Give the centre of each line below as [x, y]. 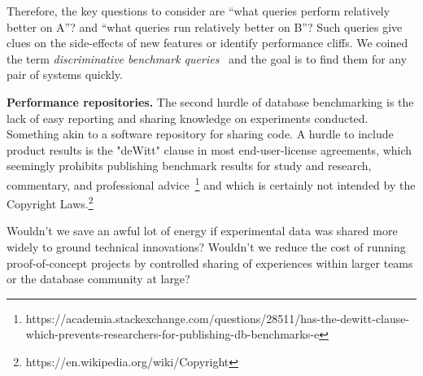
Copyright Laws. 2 [50, 202]
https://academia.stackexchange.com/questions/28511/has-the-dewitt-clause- [218, 318]
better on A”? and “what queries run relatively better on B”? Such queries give [205, 26]
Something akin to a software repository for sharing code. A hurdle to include [200, 134]
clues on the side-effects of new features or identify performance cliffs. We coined [207, 43]
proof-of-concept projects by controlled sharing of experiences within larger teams [210, 262]
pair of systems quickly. [65, 74]
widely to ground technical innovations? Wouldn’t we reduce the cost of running [206, 247]
